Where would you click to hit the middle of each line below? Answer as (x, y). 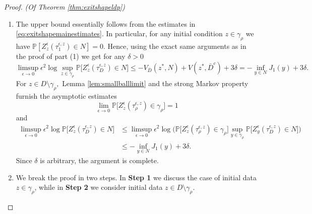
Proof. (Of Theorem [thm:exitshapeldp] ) (65, 7)
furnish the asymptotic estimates (67, 95)
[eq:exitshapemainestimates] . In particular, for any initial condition (119, 33)
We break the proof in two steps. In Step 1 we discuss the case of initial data (136, 177)
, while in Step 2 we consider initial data (99, 187)
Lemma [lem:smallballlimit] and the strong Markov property (155, 83)
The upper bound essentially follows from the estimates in (106, 23)
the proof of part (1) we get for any (71, 56)
